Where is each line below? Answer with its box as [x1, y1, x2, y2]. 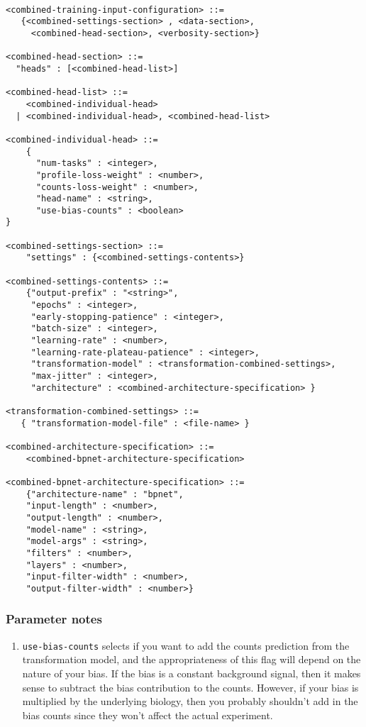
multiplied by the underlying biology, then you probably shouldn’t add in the [22, 694, 358, 709]
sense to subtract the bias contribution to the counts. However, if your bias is [22, 679, 359, 694]
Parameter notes [6, 610, 102, 628]
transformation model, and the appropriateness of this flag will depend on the [22, 652, 361, 667]
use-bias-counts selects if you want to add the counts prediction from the [22, 638, 350, 653]
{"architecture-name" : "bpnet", [26, 489, 184, 499]
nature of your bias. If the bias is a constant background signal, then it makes [22, 665, 361, 680]
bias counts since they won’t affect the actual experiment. [22, 707, 273, 722]
